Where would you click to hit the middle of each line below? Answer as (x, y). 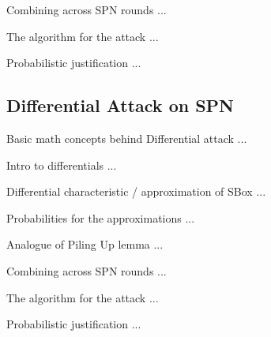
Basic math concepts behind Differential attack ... (127, 138)
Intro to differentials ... (62, 165)
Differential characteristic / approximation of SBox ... (136, 191)
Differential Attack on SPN (120, 105)
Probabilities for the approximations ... (101, 217)
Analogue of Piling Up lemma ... (85, 244)
